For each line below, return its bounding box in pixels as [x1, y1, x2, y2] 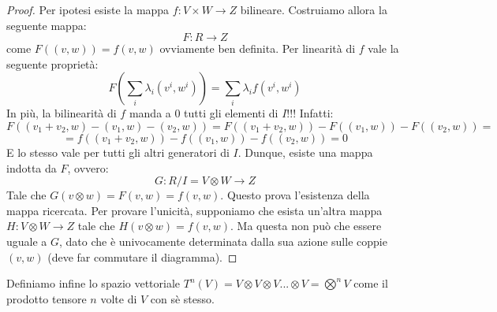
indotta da [6, 159, 57, 176]
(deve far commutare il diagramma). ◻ [47, 248, 237, 265]
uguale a [6, 232, 47, 249]
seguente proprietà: [6, 55, 99, 72]
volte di [100, 290, 137, 306]
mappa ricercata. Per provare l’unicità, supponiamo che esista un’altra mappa [6, 202, 383, 218]
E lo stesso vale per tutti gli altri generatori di [6, 143, 230, 160]
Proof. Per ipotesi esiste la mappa [6, 2, 170, 17]
